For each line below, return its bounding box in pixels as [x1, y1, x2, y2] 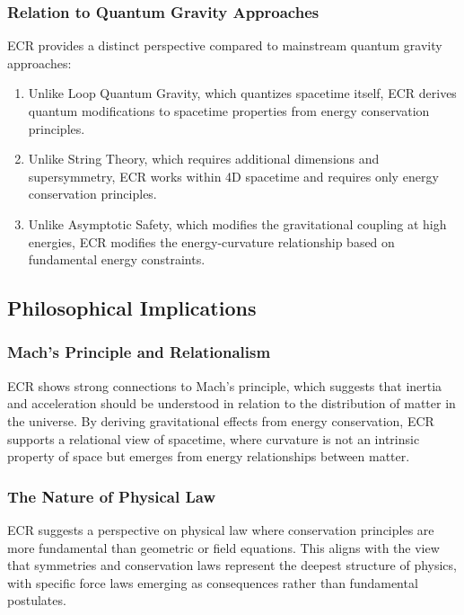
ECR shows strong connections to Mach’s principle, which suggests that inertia [7, 376, 442, 395]
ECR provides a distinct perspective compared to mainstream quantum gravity [7, 36, 442, 55]
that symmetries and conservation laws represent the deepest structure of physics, [7, 556, 457, 575]
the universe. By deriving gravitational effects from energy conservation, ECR [7, 411, 434, 430]
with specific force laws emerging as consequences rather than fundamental [7, 573, 418, 592]
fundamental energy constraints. [28, 250, 206, 269]
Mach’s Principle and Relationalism [7, 341, 271, 363]
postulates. [7, 591, 66, 610]
